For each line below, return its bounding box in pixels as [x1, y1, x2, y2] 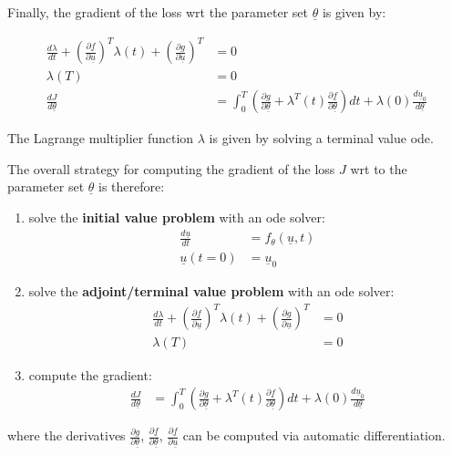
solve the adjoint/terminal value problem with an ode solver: [28, 282, 395, 301]
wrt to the [350, 159, 407, 178]
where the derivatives [7, 426, 126, 445]
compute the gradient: [28, 365, 152, 384]
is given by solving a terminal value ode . [209, 129, 434, 148]
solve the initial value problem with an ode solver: [28, 207, 325, 226]
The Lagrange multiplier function [7, 129, 194, 148]
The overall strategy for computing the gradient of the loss [7, 159, 335, 178]
